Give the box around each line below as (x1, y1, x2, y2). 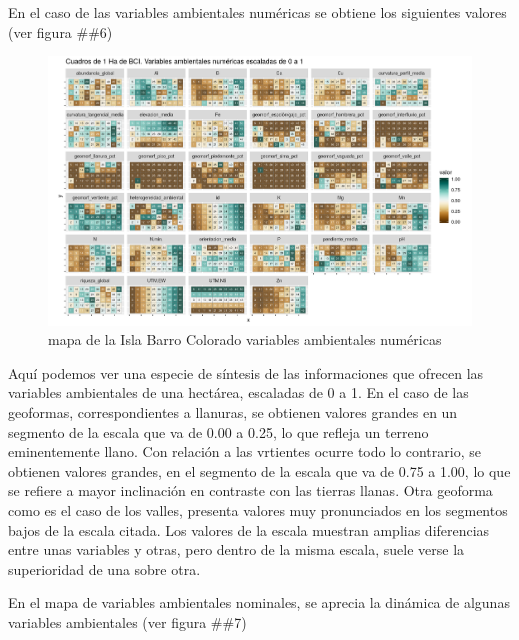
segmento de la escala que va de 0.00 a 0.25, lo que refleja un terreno (8, 421, 429, 442)
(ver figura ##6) (8, 21, 113, 42)
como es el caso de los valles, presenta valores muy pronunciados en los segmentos (8, 499, 508, 520)
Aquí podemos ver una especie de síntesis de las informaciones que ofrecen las (8, 362, 484, 383)
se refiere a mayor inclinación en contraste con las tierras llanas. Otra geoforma (8, 480, 493, 501)
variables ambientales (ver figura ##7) (8, 611, 247, 632)
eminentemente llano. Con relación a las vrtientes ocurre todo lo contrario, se (8, 441, 481, 462)
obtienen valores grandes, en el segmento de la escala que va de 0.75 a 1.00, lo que (8, 460, 511, 481)
